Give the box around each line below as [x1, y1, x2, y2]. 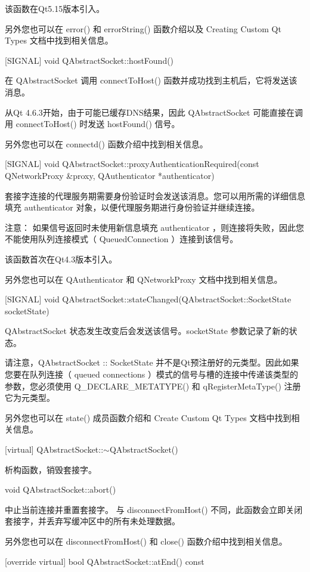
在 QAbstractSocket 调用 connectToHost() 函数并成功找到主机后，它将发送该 [5, 74, 297, 86]
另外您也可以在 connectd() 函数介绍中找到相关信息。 [5, 137, 208, 150]
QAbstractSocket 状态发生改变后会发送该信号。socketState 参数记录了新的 [5, 324, 289, 337]
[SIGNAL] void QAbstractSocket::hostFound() [5, 54, 174, 66]
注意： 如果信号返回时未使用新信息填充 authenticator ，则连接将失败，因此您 [5, 221, 305, 233]
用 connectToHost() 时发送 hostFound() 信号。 [5, 118, 180, 130]
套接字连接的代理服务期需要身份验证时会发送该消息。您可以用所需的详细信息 [5, 189, 305, 202]
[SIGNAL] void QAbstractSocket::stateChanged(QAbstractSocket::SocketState [5, 293, 292, 305]
